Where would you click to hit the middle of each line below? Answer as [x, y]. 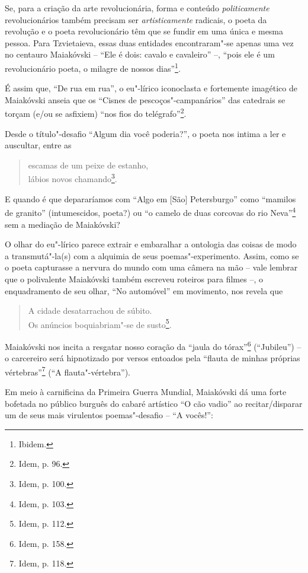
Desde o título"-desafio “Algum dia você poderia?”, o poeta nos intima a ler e [145, 133]
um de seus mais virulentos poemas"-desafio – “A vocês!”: [109, 415]
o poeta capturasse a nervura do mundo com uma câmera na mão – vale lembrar [151, 267]
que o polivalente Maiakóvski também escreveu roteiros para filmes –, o [134, 278]
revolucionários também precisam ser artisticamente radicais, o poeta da [136, 19]
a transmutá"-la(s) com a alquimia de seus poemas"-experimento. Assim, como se [152, 255]
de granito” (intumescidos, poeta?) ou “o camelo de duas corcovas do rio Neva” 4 [150, 211]
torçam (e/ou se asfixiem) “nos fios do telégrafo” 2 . [96, 113]
